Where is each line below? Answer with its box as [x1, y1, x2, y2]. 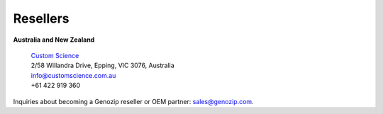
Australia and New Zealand [13, 35, 95, 44]
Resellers [13, 11, 70, 26]
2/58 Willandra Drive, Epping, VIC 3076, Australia [30, 61, 174, 70]
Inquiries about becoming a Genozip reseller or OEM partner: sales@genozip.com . [13, 97, 255, 106]
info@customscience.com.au [30, 71, 116, 79]
